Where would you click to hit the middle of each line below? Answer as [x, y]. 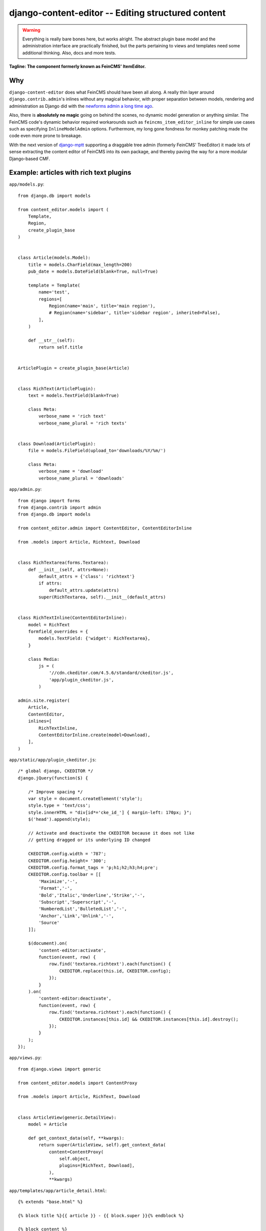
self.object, [75, 1159]
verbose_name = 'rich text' [72, 416]
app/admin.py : [25, 489]
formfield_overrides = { [58, 632]
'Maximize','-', [58, 881]
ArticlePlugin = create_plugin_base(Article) [74, 368]
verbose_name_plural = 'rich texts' [83, 423]
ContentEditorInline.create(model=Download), [94, 735]
